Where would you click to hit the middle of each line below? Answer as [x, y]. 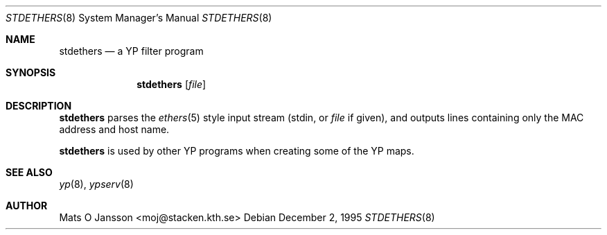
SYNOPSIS [31, 72]
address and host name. [114, 129]
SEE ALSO [29, 172]
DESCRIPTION [39, 106]
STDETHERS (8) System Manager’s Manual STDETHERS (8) [139, 18]
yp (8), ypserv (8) [96, 184]
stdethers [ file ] [171, 84]
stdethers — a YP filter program [131, 51]
